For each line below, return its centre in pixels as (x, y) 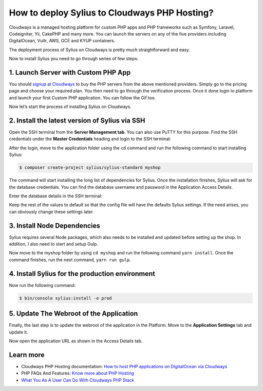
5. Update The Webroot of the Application (74, 314)
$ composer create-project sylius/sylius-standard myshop (90, 168)
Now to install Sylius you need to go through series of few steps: (74, 59)
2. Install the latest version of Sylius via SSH (77, 121)
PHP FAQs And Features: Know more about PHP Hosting (78, 373)
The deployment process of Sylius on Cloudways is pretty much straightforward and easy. (99, 50)
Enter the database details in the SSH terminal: (56, 196)
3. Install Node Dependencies (55, 225)
